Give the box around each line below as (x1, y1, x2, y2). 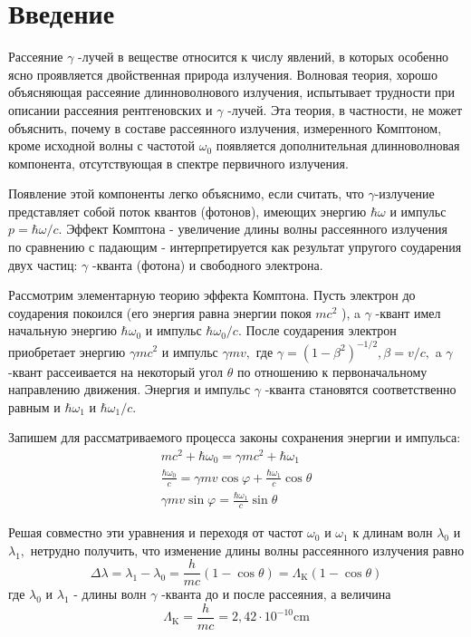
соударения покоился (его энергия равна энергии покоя (8, 303, 312, 322)
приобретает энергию (8, 342, 126, 361)
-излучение (374, 184, 435, 203)
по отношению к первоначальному (236, 362, 428, 381)
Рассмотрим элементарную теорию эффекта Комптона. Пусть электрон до (8, 285, 416, 304)
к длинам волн (352, 523, 433, 542)
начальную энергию (8, 321, 117, 340)
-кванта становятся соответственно (264, 380, 457, 399)
